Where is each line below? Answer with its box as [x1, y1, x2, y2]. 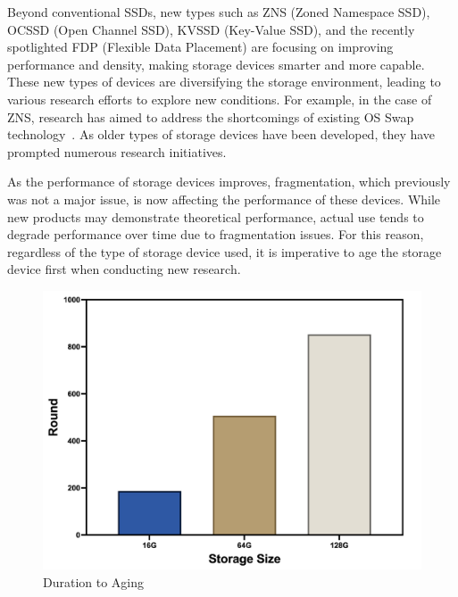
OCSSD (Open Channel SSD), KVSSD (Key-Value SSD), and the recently [7, 20, 415, 38]
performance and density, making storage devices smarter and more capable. [7, 54, 425, 73]
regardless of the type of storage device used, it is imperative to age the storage [7, 242, 442, 261]
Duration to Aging [43, 572, 145, 591]
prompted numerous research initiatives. [7, 142, 227, 161]
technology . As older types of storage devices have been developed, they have [7, 125, 436, 144]
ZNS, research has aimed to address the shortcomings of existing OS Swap [7, 107, 414, 126]
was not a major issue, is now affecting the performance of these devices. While [7, 189, 441, 208]
